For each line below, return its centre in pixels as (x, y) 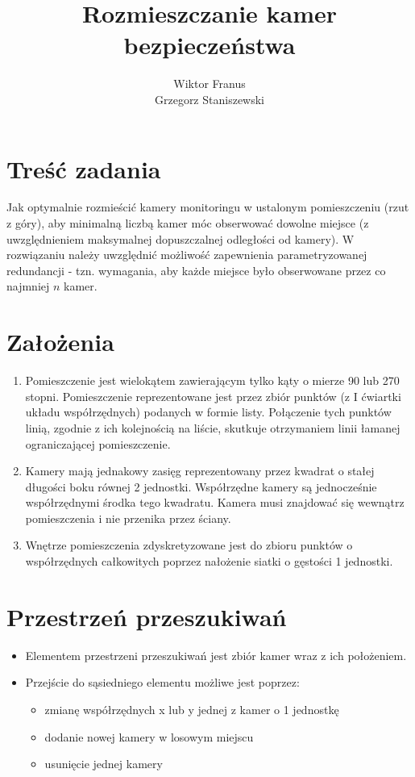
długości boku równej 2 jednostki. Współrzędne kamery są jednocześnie (201, 486)
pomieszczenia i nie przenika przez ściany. (128, 518)
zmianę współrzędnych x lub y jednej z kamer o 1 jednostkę (192, 709)
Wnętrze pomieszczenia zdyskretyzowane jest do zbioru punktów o (189, 545)
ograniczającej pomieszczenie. (98, 443)
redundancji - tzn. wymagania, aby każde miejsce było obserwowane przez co (196, 270)
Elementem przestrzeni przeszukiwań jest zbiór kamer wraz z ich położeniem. (216, 655)
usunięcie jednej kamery (104, 764)
